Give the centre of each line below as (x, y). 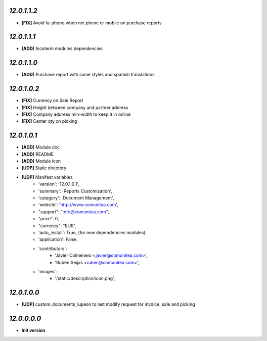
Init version (33, 330)
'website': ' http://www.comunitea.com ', (78, 205)
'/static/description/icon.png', (85, 278)
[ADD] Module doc (41, 147)
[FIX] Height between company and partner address (75, 107)
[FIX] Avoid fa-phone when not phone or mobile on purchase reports (91, 23)
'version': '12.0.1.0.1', (59, 184)
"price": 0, (49, 219)
